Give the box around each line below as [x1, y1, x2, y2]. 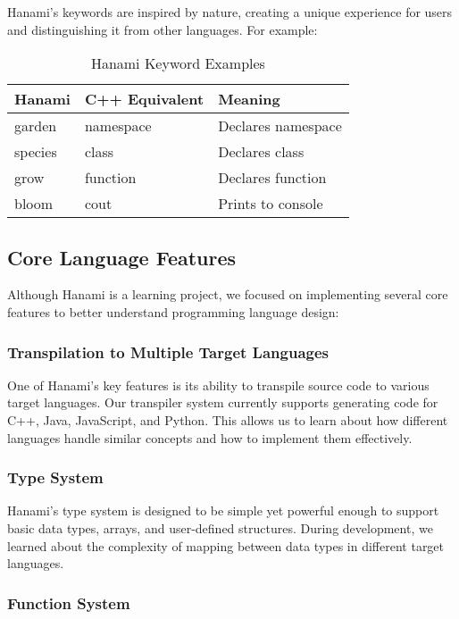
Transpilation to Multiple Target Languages [7, 340, 330, 363]
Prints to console [218, 193, 323, 214]
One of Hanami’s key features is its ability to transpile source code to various [7, 375, 430, 394]
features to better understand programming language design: [7, 302, 339, 321]
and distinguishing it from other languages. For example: [7, 20, 318, 38]
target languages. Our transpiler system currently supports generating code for [7, 393, 438, 412]
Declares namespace [218, 115, 342, 137]
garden [14, 115, 57, 137]
